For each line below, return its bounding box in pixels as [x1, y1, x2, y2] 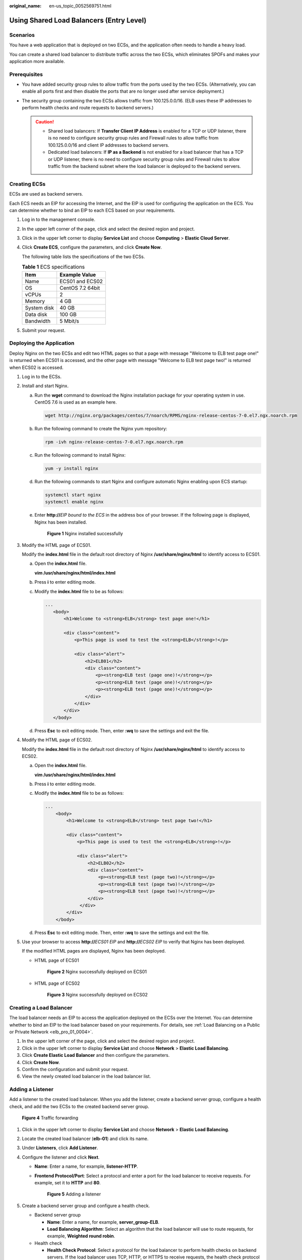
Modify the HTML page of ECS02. [22, 737, 93, 743]
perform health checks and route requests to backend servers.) [22, 105, 154, 111]
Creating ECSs [9, 180, 46, 187]
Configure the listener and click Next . [22, 1154, 100, 1160]
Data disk [25, 310, 47, 318]
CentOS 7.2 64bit [59, 284, 100, 291]
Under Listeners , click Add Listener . [22, 1145, 98, 1151]
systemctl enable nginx [45, 499, 104, 505]
